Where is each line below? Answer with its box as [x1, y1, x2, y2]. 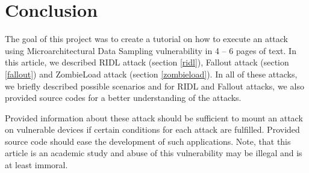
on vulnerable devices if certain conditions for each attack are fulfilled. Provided [5, 123, 300, 136]
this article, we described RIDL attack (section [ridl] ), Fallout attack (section [5, 56, 289, 68]
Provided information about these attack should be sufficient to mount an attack [5, 111, 303, 124]
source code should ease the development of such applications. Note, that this [5, 135, 291, 147]
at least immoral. [5, 159, 68, 171]
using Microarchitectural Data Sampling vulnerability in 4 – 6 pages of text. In [5, 44, 296, 56]
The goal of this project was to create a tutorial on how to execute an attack [5, 32, 288, 45]
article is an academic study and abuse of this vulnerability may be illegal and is [5, 147, 302, 159]
